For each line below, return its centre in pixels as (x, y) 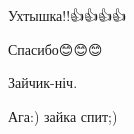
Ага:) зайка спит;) (63, 115)
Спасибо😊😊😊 (55, 48)
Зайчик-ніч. (43, 82)
